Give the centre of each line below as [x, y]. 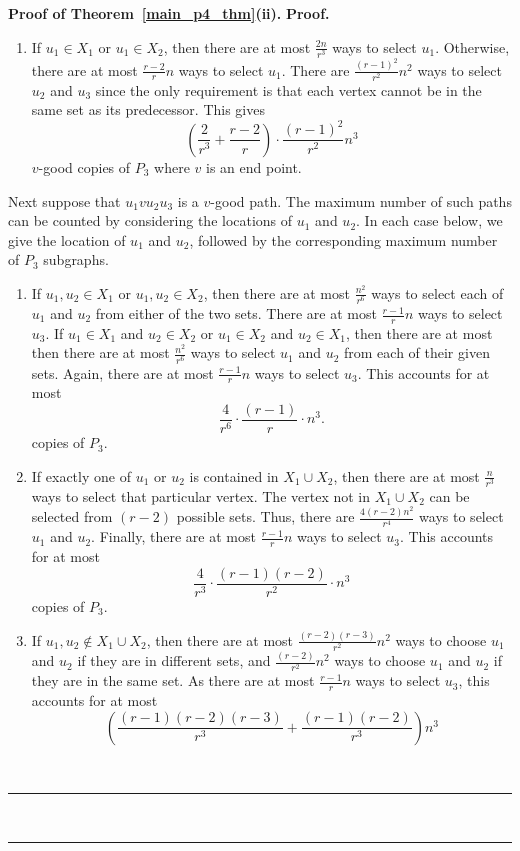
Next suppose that [64, 200]
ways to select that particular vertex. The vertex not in [201, 495]
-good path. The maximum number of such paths [361, 200]
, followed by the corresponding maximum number [343, 239]
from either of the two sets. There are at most [236, 313]
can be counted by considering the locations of [150, 220]
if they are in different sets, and [174, 660]
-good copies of [84, 166]
